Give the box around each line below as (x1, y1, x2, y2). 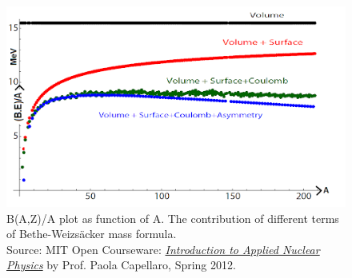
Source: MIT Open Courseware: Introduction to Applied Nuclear (6, 240, 320, 257)
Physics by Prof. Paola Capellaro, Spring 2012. (6, 256, 236, 273)
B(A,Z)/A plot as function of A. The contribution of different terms (6, 209, 339, 226)
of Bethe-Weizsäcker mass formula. (6, 225, 177, 242)
